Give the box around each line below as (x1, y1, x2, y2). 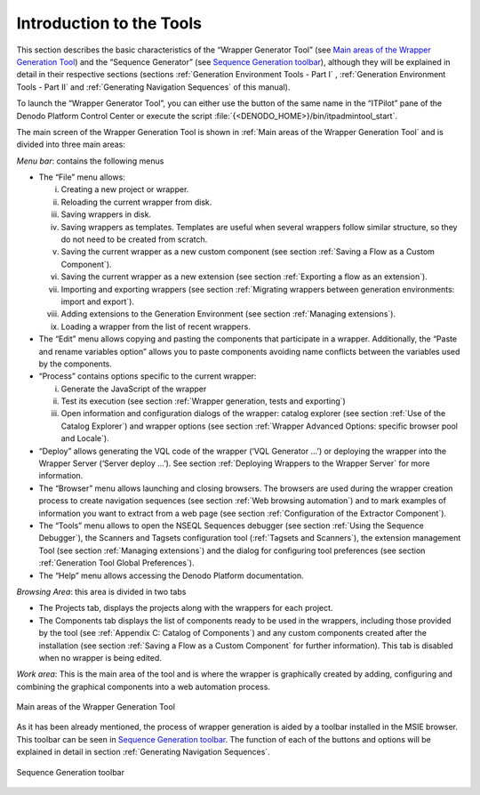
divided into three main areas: (16, 139, 126, 150)
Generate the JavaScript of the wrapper (60, 383, 207, 394)
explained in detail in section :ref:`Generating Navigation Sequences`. (16, 747, 270, 758)
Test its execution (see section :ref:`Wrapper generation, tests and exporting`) (60, 396, 346, 406)
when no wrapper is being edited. (38, 652, 162, 662)
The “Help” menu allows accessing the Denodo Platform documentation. (38, 570, 304, 581)
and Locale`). (60, 433, 110, 444)
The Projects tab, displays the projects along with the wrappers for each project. (38, 603, 333, 614)
